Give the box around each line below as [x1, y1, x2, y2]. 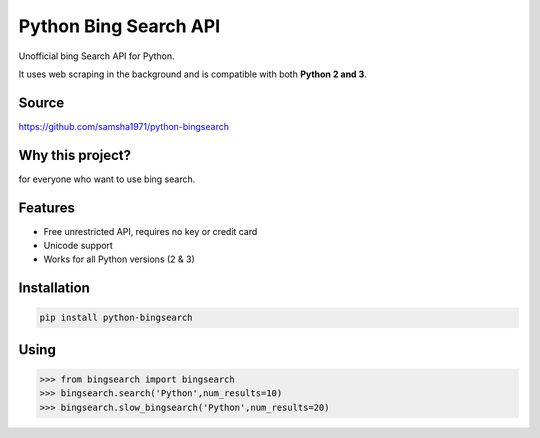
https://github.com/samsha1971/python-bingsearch [18, 120, 230, 132]
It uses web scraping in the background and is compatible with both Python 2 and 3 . [18, 68, 367, 80]
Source [18, 94, 65, 111]
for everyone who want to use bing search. [18, 173, 196, 185]
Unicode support [43, 240, 114, 252]
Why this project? [18, 146, 132, 164]
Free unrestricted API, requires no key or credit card [43, 225, 258, 237]
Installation [18, 280, 90, 297]
